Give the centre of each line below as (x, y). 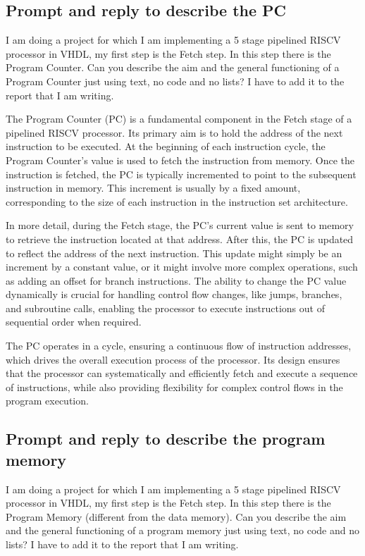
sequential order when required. (74, 322)
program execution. (47, 401)
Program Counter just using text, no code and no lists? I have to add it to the (175, 81)
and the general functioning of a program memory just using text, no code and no (183, 530)
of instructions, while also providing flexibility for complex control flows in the (174, 387)
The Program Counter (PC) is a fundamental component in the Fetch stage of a (179, 119)
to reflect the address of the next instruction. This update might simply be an (174, 253)
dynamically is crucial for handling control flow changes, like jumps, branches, (174, 294)
